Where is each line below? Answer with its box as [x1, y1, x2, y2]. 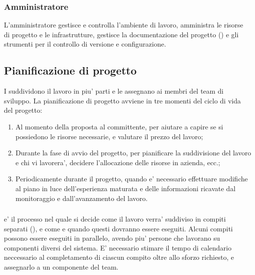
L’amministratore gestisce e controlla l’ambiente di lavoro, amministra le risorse [4, 20, 243, 30]
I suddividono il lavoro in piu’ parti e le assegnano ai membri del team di [4, 86, 224, 96]
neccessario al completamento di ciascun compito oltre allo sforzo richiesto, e [4, 252, 234, 262]
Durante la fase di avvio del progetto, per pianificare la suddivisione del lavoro [15, 148, 251, 158]
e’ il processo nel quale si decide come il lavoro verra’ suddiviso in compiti [4, 214, 226, 224]
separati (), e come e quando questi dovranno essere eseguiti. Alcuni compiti [4, 223, 233, 233]
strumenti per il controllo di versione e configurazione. [4, 39, 166, 49]
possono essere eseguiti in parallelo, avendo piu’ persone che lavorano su [4, 233, 220, 243]
